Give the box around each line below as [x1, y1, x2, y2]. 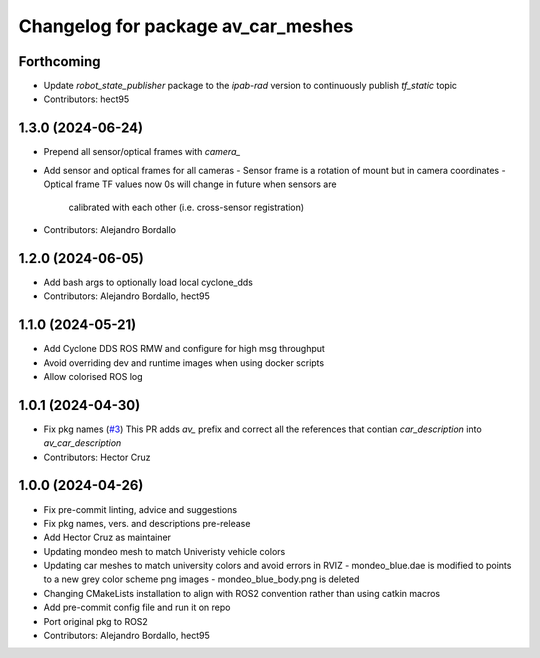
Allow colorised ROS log [43, 370, 144, 382]
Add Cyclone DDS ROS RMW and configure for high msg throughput [43, 343, 325, 355]
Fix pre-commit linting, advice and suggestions [43, 503, 238, 515]
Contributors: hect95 [43, 93, 130, 105]
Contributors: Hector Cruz [43, 451, 151, 463]
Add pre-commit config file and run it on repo [43, 601, 231, 614]
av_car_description [43, 437, 122, 449]
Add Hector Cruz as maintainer [43, 531, 172, 544]
